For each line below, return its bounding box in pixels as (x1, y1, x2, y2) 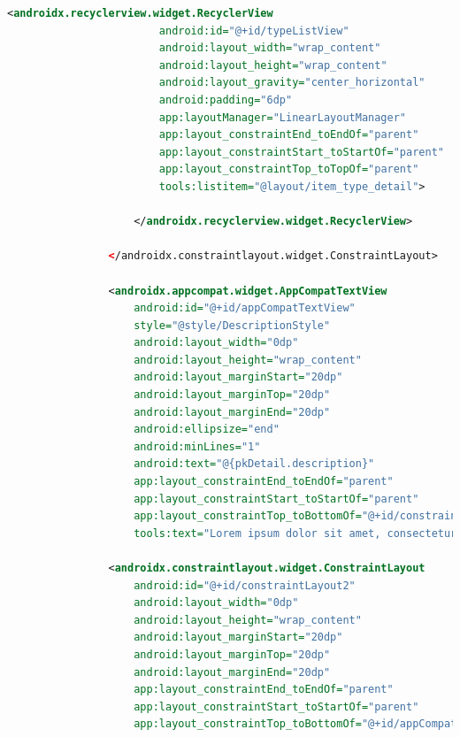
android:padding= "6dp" (158, 93, 293, 106)
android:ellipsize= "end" (134, 423, 280, 436)
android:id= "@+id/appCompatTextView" (134, 302, 356, 315)
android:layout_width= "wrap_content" (158, 42, 381, 55)
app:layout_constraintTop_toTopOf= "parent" (158, 163, 419, 176)
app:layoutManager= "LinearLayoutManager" (158, 111, 407, 124)
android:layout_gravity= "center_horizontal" (158, 76, 425, 89)
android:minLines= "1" (134, 440, 261, 453)
